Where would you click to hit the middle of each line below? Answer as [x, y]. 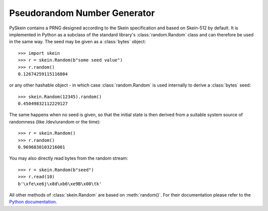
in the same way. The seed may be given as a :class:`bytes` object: [78, 42]
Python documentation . [33, 202]
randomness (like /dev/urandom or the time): [55, 121]
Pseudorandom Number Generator [82, 13]
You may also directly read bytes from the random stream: [69, 158]
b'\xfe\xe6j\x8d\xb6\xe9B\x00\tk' [60, 184]
